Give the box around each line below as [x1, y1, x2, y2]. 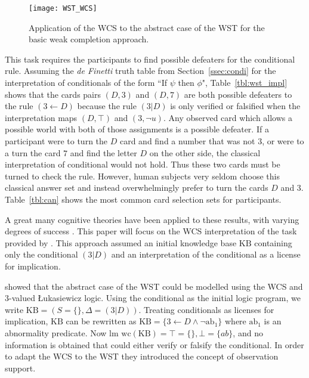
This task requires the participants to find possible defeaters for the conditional [5, 52, 295, 65]
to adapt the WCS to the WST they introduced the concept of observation [5, 350, 279, 362]
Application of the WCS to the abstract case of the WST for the [29, 21, 265, 33]
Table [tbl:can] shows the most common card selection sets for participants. [5, 193, 282, 205]
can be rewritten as [66, 315, 137, 327]
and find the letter [70, 146, 137, 159]
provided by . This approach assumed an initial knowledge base [5, 236, 237, 249]
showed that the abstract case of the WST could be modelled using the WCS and [5, 280, 303, 292]
